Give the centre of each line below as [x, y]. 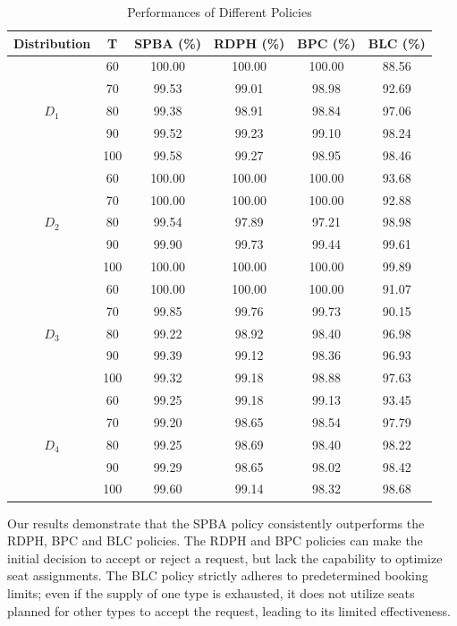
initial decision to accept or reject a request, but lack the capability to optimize [225, 557]
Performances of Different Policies [220, 12]
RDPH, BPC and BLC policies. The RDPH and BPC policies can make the [215, 540]
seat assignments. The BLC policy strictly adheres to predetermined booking [218, 575]
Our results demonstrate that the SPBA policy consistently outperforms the [216, 523]
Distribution [52, 43]
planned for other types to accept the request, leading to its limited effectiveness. [229, 610]
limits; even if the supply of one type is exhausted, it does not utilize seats [211, 592]
